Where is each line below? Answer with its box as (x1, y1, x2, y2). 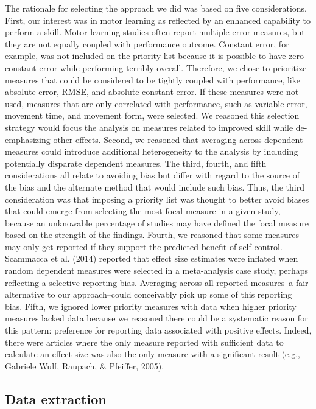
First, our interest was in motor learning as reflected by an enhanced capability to (5, 13, 311, 26)
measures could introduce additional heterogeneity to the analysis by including (5, 145, 298, 158)
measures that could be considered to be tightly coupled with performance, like (5, 73, 300, 86)
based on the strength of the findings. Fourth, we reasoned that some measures (5, 228, 300, 241)
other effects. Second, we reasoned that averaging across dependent (53, 133, 303, 145)
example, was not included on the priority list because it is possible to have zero (5, 49, 304, 62)
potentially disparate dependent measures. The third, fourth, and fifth (5, 156, 267, 169)
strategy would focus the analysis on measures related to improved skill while (5, 121, 293, 133)
